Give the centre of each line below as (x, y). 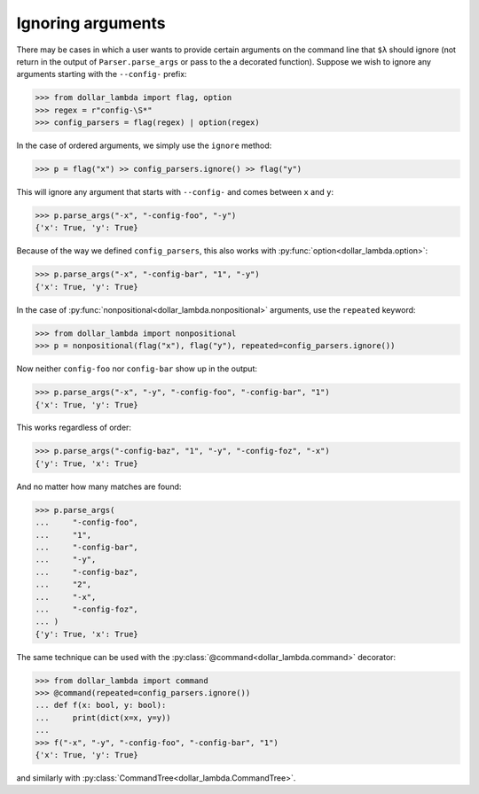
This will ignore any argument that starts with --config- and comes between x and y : (175, 192)
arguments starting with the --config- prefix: (102, 74)
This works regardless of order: (74, 428)
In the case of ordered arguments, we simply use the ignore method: (144, 145)
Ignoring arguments (91, 23)
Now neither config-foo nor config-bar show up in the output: (137, 369)
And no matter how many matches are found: (99, 487)
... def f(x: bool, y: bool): (101, 705)
